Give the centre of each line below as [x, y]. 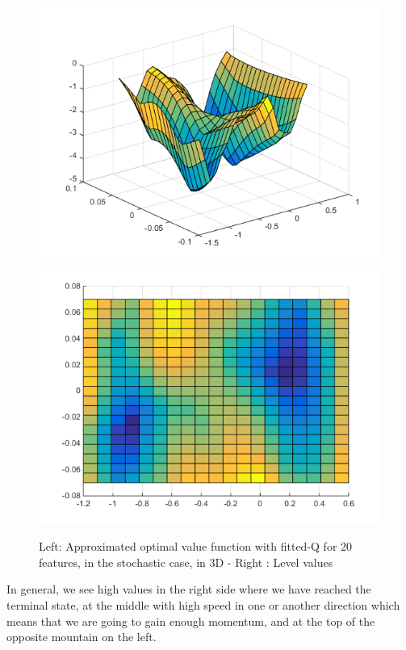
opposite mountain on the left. [82, 637]
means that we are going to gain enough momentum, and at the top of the [191, 621]
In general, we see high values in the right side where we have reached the [189, 589]
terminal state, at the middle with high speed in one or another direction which [203, 604]
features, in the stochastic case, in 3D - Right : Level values [186, 562]
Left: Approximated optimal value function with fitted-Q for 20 [196, 546]
